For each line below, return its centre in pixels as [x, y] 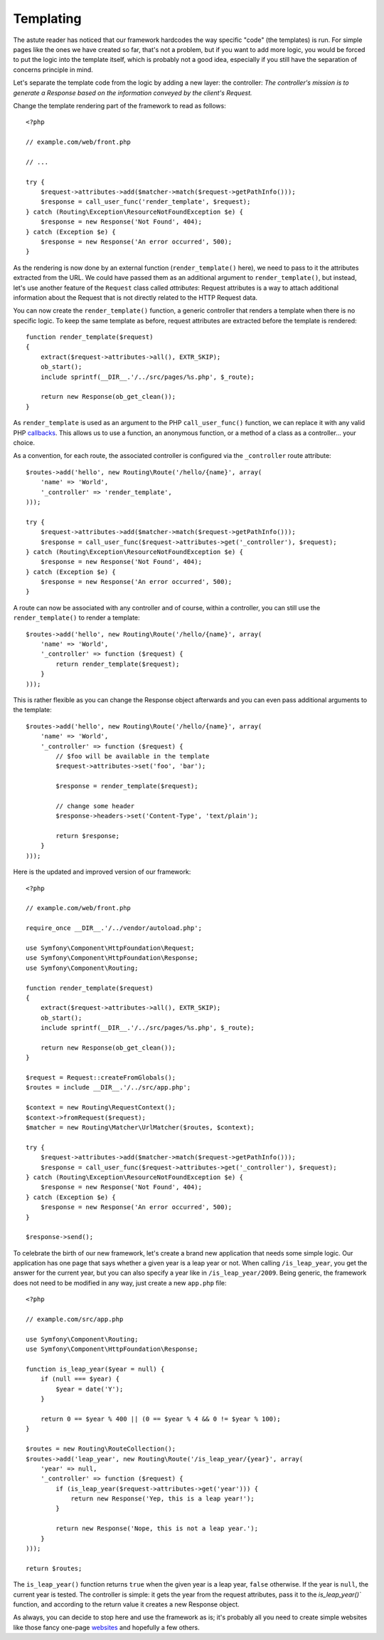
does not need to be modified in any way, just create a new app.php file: [120, 1283]
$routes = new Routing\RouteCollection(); [101, 1449]
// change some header [95, 806]
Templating [47, 19]
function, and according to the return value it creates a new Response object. [126, 1604]
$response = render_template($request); [127, 786]
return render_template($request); [118, 664]
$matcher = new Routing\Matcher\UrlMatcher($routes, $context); [140, 1128]
